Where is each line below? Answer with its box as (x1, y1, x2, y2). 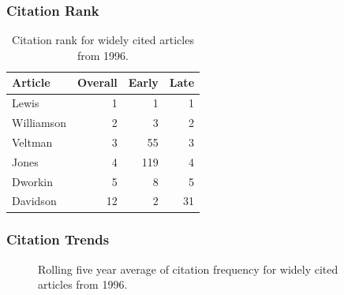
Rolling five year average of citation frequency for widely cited (38, 260, 338, 277)
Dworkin (12, 173, 53, 189)
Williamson (12, 114, 66, 131)
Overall (77, 74, 118, 91)
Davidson (12, 192, 57, 209)
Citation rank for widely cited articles (12, 32, 194, 48)
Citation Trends (6, 230, 110, 249)
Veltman (12, 133, 53, 150)
